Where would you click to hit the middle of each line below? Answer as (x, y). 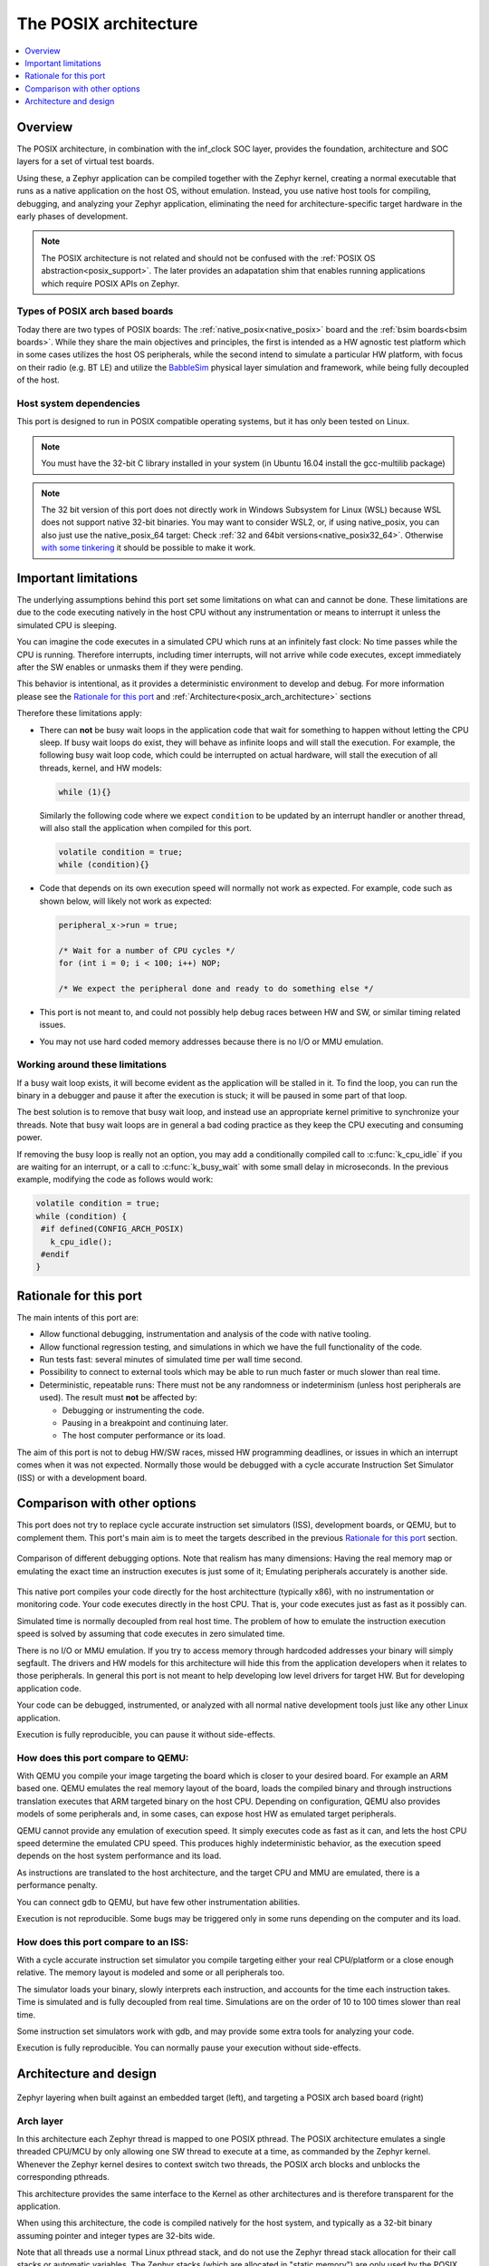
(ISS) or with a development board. (82, 1477)
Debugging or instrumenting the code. (133, 1410)
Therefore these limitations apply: (79, 713)
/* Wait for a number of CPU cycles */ (147, 950)
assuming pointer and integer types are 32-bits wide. (116, 2235)
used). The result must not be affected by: (119, 1398)
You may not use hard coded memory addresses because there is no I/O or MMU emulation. (211, 1041)
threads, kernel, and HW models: (101, 768)
